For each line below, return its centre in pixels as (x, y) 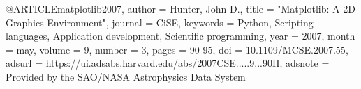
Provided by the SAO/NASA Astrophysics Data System (126, 76)
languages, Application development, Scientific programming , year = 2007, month (180, 36)
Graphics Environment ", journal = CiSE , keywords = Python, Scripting (160, 22)
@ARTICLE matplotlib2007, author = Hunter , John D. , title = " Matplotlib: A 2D (180, 8)
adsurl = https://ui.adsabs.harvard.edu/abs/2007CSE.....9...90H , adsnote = (168, 63)
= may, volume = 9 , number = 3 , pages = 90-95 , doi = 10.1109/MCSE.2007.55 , (177, 49)
